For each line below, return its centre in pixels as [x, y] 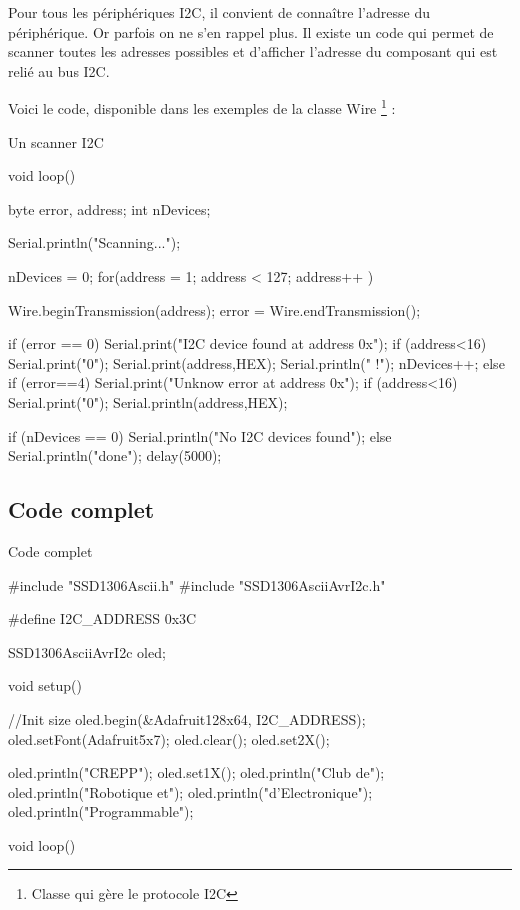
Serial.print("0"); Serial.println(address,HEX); [148, 401]
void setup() [45, 685]
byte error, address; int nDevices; [109, 208]
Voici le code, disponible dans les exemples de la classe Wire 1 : [202, 107]
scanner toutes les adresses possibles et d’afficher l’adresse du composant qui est [253, 51]
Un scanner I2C [56, 141]
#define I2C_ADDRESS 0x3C [102, 618]
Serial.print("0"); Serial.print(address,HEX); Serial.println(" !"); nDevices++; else [256, 362]
